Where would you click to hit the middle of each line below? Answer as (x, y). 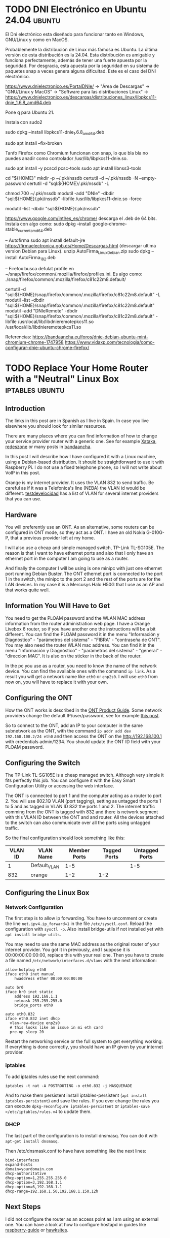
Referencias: (18, 337)
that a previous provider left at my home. (53, 537)
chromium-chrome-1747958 (35, 342)
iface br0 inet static (29, 992)
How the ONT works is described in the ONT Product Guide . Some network (84, 710)
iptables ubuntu (35, 390)
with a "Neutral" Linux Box (62, 379)
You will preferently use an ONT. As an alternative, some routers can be (80, 527)
